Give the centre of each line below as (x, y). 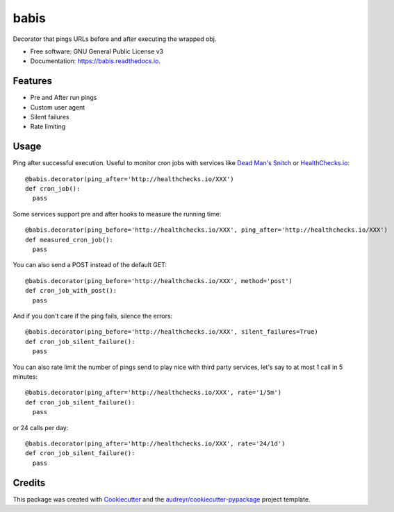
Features (32, 81)
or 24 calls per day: (41, 427)
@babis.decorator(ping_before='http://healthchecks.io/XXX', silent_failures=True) (172, 332)
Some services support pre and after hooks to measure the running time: (117, 214)
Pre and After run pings (64, 98)
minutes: (25, 376)
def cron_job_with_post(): (71, 291)
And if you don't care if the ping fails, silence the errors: (93, 316)
